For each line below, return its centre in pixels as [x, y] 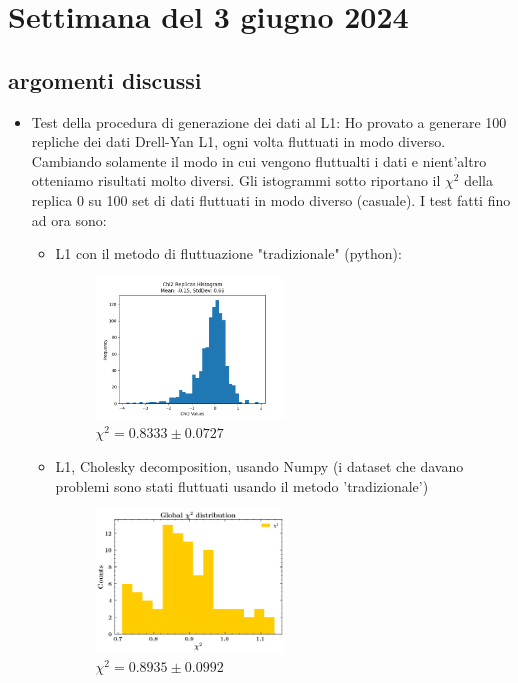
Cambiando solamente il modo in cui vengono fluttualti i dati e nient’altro [259, 160]
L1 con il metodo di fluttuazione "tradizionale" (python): [228, 253]
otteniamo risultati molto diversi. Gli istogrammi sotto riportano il [236, 180]
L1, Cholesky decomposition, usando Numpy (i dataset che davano [259, 466]
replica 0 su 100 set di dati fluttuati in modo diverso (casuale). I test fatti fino [271, 199]
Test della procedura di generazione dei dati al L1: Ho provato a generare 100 [269, 121]
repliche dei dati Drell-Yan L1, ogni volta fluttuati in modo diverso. [238, 141]
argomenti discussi [105, 79]
